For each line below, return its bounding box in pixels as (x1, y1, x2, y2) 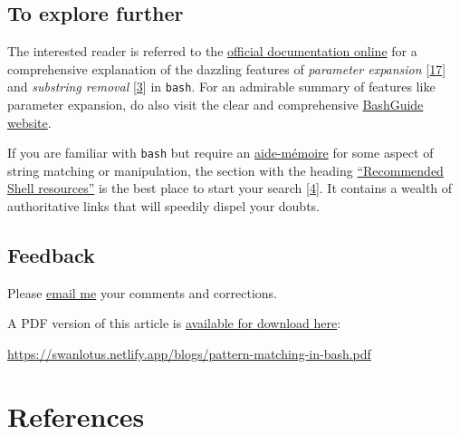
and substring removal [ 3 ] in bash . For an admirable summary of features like (7, 77, 436, 96)
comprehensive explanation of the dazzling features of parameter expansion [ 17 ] (7, 59, 446, 78)
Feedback (7, 241, 95, 269)
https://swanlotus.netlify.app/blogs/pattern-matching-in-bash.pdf (7, 344, 371, 363)
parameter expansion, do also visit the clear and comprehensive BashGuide (7, 95, 424, 114)
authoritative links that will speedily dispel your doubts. (7, 197, 321, 216)
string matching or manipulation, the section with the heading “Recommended (7, 160, 444, 179)
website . (7, 112, 52, 131)
